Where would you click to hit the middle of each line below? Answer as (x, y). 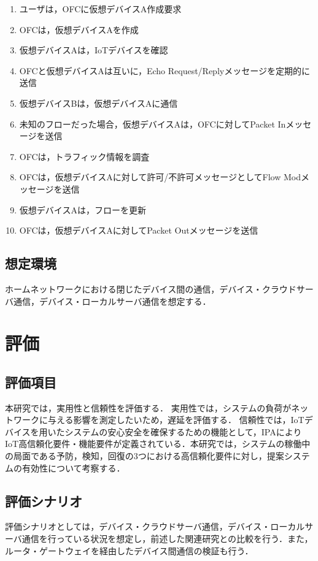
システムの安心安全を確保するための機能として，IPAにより (183, 431)
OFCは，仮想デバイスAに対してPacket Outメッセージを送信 (139, 230)
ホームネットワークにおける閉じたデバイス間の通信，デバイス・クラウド (151, 288)
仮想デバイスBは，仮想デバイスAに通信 (99, 103)
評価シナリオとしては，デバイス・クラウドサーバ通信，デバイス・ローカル (155, 526)
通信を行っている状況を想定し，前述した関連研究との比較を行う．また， (167, 539)
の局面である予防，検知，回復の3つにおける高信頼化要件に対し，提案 (145, 456)
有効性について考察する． (73, 467)
